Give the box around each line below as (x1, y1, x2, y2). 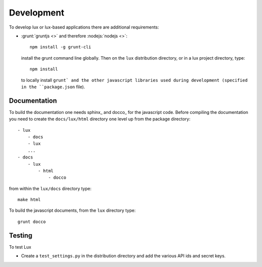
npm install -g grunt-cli (30, 44, 92, 50)
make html (17, 197, 41, 203)
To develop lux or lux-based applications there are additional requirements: (9, 24, 160, 30)
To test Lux (9, 244, 32, 250)
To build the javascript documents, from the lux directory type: (9, 207, 136, 213)
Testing (9, 231, 33, 239)
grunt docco (17, 219, 46, 224)
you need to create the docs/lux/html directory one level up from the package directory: (9, 116, 191, 122)
